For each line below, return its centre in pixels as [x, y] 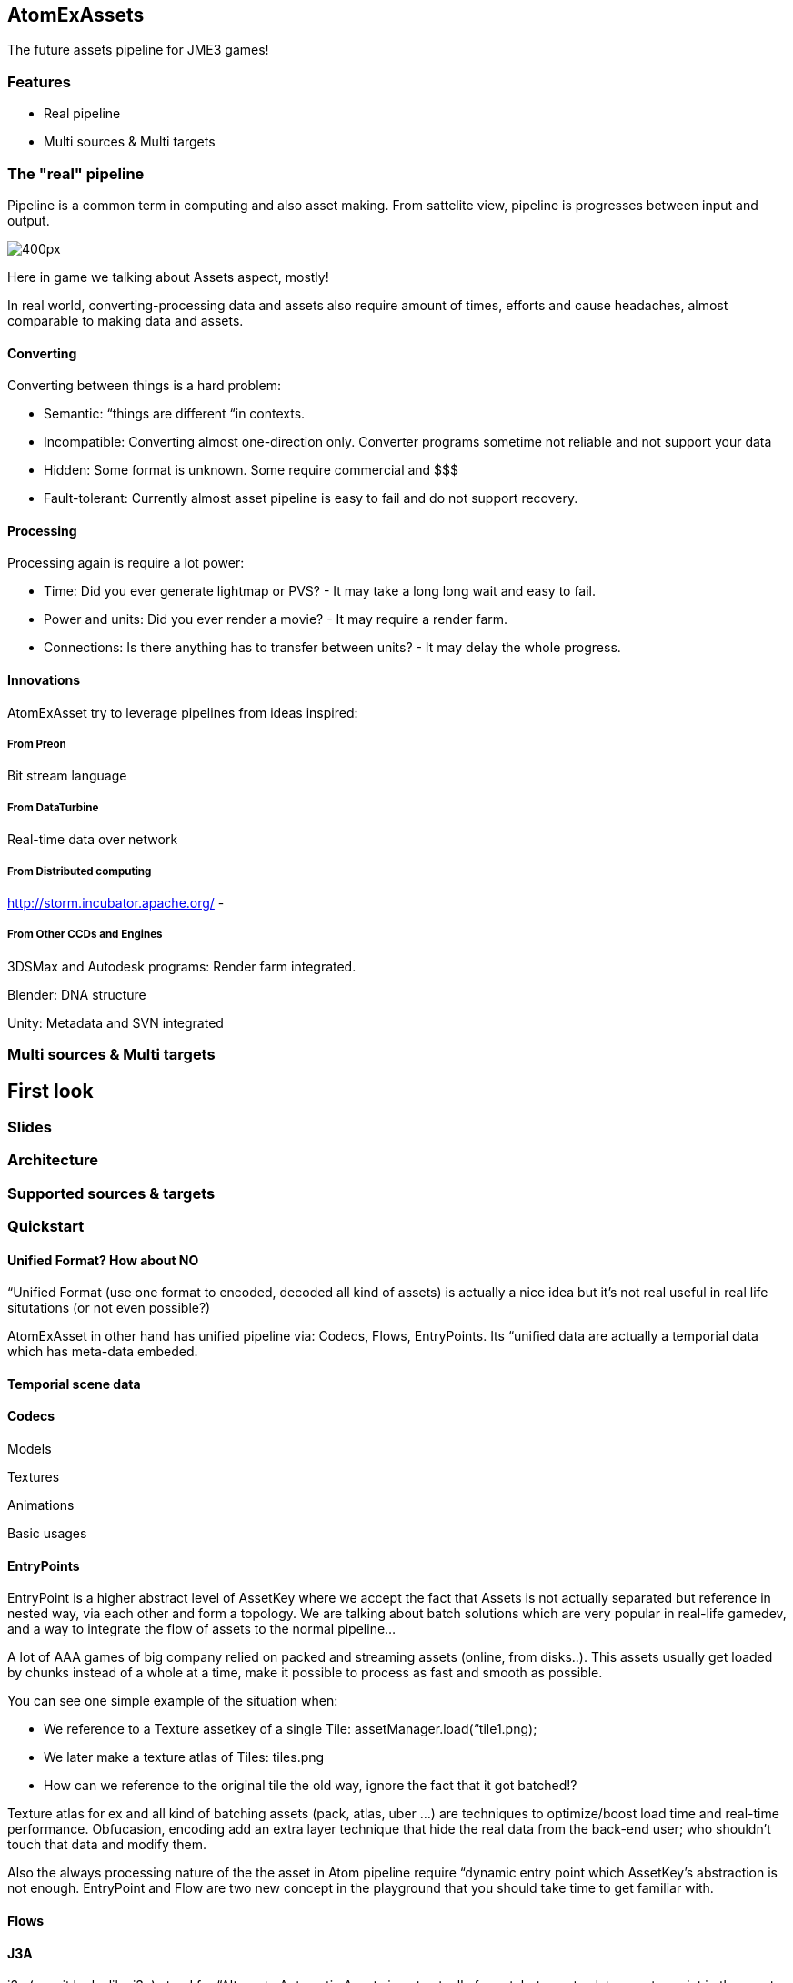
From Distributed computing [80, 871]
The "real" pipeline [76, 173]
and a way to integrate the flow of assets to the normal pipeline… [202, 1629]
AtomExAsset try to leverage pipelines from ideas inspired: [183, 712]
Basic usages [47, 1534]
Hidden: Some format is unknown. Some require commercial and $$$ [251, 470]
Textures [34, 1477]
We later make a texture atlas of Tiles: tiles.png [184, 1757]
